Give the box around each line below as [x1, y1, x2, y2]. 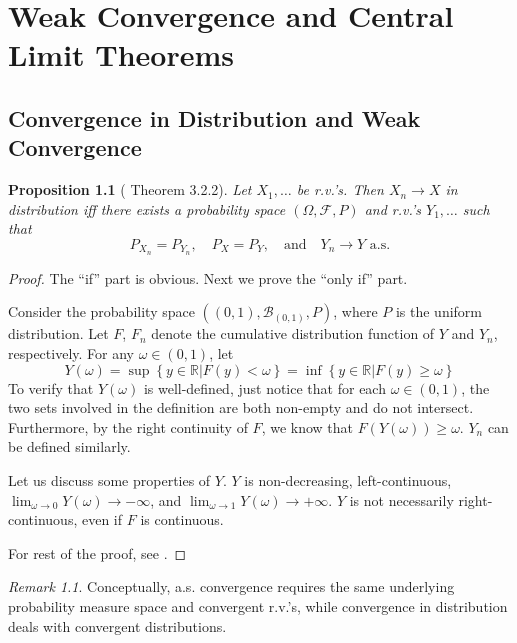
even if [81, 509, 123, 530]
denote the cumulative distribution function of [151, 323, 435, 344]
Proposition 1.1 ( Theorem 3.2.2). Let [8, 179, 252, 200]
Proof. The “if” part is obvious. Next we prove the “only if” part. [8, 267, 408, 288]
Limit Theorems [8, 34, 235, 75]
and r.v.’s [364, 198, 422, 219]
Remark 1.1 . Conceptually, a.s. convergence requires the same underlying [8, 576, 455, 597]
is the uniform [395, 301, 482, 322]
